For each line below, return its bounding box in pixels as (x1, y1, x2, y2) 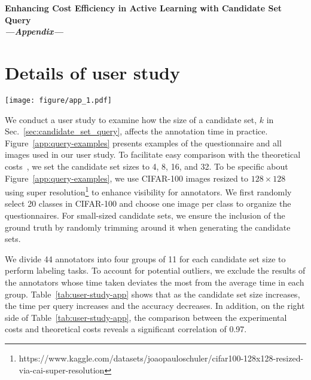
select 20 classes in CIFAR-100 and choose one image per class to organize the (5, 197, 291, 210)
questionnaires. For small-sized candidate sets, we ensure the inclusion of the (5, 209, 285, 221)
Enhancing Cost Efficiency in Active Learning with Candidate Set (5, 2, 282, 14)
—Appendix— (5, 25, 63, 38)
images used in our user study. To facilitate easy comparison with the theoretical (5, 148, 301, 161)
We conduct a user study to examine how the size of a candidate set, (5, 113, 257, 125)
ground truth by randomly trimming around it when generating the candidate (5, 220, 291, 233)
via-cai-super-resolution (19, 363, 105, 376)
